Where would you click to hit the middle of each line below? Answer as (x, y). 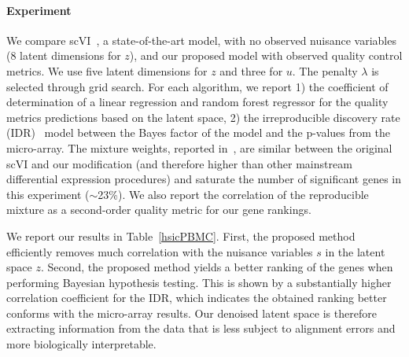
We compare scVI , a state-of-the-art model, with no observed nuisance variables (201, 40)
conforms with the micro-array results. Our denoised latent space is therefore (192, 313)
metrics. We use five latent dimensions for (107, 70)
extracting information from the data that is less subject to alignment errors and (201, 328)
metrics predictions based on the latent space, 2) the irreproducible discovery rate (203, 117)
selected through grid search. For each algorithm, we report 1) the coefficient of (197, 86)
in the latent (355, 251)
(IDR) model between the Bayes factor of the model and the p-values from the (199, 132)
